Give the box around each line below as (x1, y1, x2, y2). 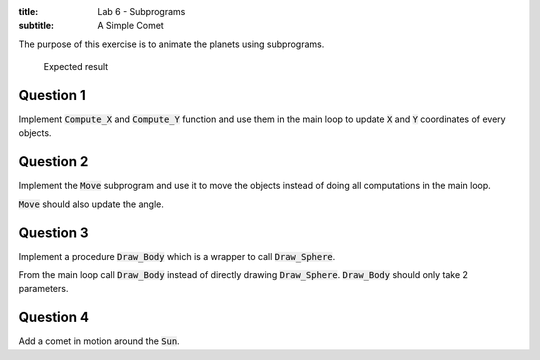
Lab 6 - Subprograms (97, 6, 186, 17)
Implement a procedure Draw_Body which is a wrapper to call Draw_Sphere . (18, 250, 336, 262)
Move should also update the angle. (18, 198, 164, 210)
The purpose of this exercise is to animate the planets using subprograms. (18, 38, 325, 50)
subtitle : (18, 20, 55, 32)
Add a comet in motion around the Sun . (18, 335, 180, 347)
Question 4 (18, 309, 90, 326)
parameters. (18, 283, 69, 295)
